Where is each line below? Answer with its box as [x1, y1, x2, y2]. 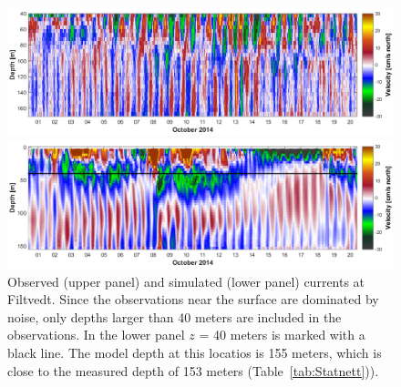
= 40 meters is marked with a [199, 325, 365, 344]
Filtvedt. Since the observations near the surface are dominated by [7, 290, 379, 309]
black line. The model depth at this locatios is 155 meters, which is [7, 342, 382, 362]
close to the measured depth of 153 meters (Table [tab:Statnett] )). [7, 361, 379, 380]
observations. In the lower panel [7, 325, 185, 344]
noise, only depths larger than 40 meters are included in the [7, 307, 342, 326]
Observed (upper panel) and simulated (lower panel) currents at [7, 271, 365, 290]
